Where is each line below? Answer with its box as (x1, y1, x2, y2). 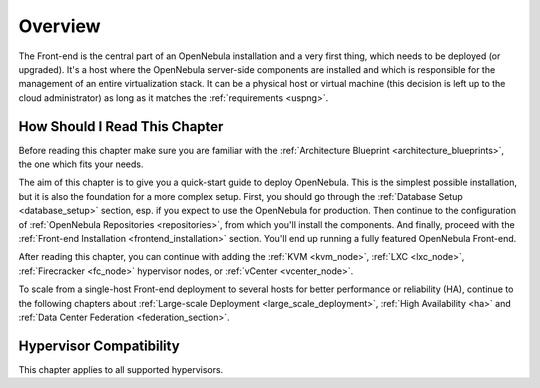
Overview (18, 15, 101, 37)
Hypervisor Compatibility (18, 337, 180, 354)
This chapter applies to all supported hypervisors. (18, 363, 224, 375)
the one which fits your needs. (18, 158, 144, 170)
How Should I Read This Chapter (18, 118, 224, 135)
